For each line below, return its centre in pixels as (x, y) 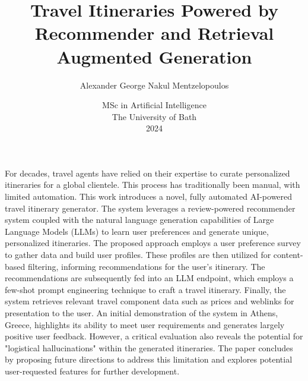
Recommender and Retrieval (154, 33)
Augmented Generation (154, 56)
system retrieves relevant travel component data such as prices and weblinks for (150, 301)
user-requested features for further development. (92, 371)
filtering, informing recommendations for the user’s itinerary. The (146, 266)
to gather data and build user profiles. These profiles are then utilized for (138, 255)
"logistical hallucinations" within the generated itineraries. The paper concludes (149, 347)
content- (288, 255)
